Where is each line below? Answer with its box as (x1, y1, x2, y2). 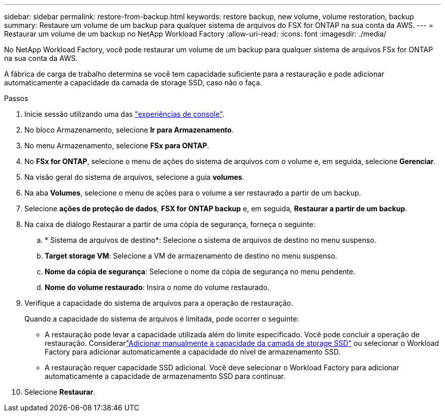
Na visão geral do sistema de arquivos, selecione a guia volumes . (24, 173, 244, 181)
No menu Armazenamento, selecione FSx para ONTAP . (24, 141, 209, 150)
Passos (4, 94, 28, 103)
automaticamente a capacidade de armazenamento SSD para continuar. (45, 372, 285, 380)
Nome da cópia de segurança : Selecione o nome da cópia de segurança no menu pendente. (45, 267, 356, 276)
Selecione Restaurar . (24, 388, 96, 396)
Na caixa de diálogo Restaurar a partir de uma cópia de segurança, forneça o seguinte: (24, 220, 315, 229)
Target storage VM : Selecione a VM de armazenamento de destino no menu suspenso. (45, 251, 337, 260)
